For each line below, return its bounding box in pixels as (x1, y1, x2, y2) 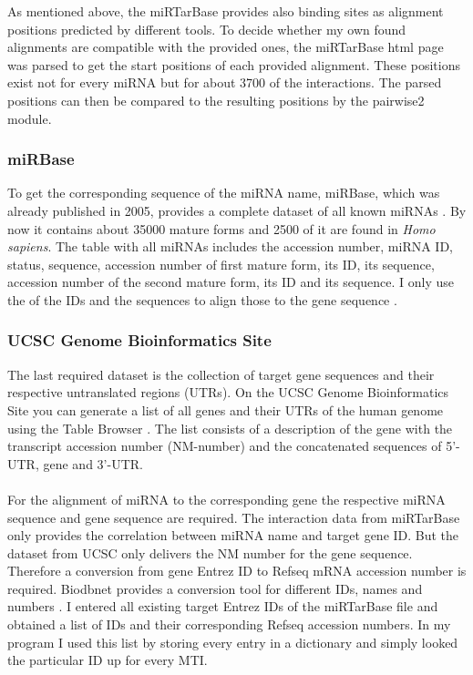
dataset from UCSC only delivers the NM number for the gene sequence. (7, 543, 413, 562)
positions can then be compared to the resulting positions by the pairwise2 (7, 90, 425, 109)
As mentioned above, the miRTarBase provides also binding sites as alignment (7, 2, 444, 20)
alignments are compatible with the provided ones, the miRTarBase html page (7, 37, 444, 56)
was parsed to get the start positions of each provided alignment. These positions (7, 55, 460, 74)
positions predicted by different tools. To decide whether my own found (7, 19, 406, 38)
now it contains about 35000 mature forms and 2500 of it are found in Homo (7, 219, 436, 238)
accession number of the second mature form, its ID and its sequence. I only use (7, 272, 455, 291)
